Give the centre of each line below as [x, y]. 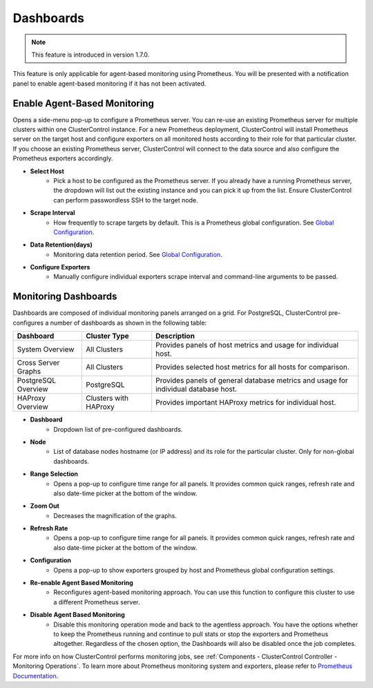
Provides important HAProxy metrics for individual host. [246, 403]
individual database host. [197, 389]
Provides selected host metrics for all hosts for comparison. [253, 367]
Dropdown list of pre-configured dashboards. [118, 429]
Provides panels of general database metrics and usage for [252, 381]
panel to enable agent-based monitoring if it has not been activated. [109, 84]
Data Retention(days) [61, 245]
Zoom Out [45, 506]
